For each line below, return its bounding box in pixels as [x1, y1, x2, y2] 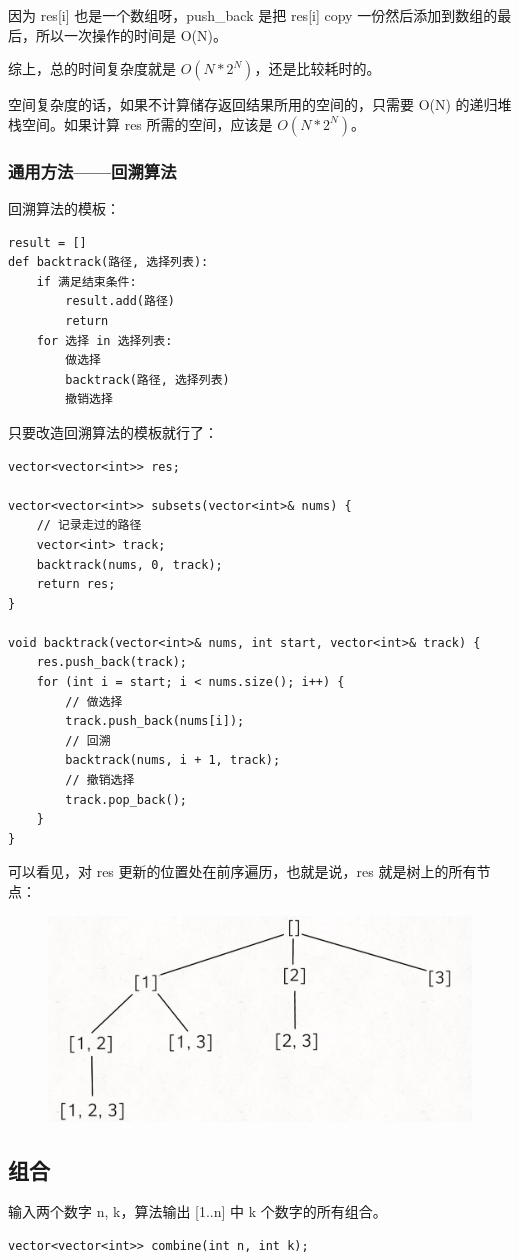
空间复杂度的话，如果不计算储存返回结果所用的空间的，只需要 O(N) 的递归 [8, 94, 498, 115]
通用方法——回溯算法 [8, 158, 177, 183]
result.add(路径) [65, 294, 175, 309]
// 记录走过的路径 [36, 518, 142, 533]
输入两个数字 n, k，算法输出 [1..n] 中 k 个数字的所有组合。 [8, 1201, 387, 1222]
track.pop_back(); [65, 792, 187, 807]
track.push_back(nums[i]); [65, 714, 245, 729]
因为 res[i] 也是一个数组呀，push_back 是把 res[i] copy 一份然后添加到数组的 [8, 5, 498, 25]
